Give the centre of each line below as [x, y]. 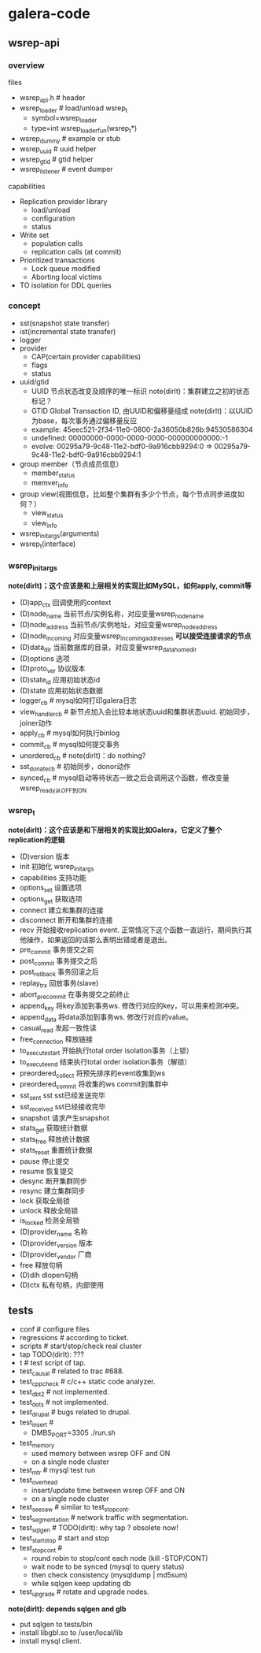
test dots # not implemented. [64, 1403]
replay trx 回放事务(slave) [59, 984]
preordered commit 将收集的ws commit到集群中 [94, 1085]
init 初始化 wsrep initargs [57, 867]
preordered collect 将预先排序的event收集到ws [92, 1074]
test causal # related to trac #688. [72, 1372]
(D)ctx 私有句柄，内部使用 [62, 1285]
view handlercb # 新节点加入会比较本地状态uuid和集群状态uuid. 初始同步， [136, 713]
